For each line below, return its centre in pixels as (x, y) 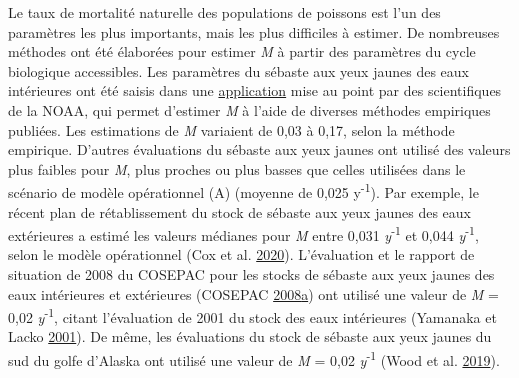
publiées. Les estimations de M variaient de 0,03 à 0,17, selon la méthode (231, 129)
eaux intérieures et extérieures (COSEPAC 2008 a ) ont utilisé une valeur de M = (253, 293)
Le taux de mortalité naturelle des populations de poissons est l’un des (224, 12)
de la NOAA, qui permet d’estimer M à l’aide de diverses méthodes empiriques (249, 109)
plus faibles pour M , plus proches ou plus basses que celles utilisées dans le (237, 168)
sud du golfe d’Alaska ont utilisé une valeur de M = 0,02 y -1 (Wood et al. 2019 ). (254, 358)
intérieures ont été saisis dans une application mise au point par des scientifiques (255, 90)
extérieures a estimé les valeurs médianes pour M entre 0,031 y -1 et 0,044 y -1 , (243, 233)
